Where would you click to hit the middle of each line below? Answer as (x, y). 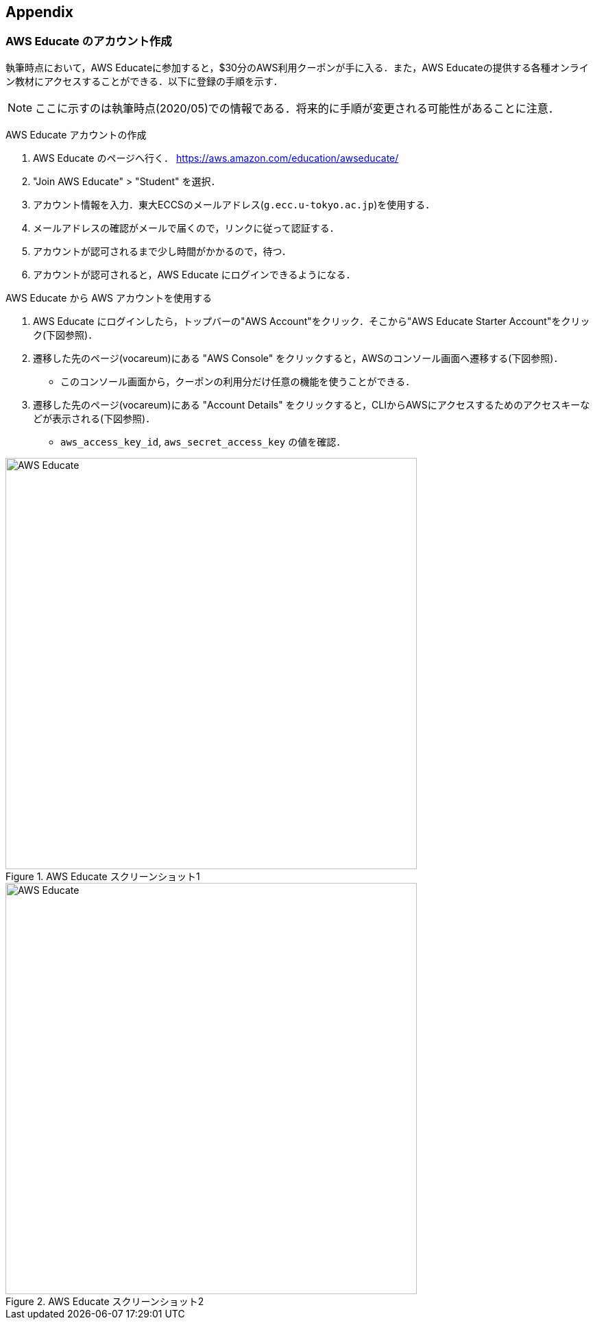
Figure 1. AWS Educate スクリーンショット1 (103, 876)
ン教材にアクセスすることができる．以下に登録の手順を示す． (144, 81)
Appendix (39, 12)
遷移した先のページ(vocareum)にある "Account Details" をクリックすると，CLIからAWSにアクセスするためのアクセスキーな (312, 404)
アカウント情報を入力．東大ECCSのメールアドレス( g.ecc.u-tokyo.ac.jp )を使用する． (234, 204)
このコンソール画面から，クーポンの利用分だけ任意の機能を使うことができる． (238, 381)
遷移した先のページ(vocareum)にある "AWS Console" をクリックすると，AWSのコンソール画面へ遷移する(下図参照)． (298, 358)
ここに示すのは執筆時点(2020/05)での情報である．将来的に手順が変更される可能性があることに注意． (297, 108)
